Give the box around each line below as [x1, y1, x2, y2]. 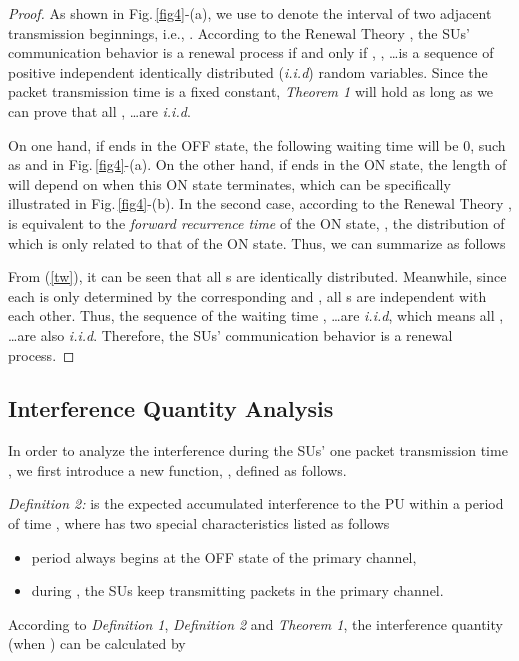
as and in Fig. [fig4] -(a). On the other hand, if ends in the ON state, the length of [8, 154, 507, 175]
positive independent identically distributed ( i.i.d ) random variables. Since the [8, 61, 488, 82]
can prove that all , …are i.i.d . [8, 100, 191, 121]
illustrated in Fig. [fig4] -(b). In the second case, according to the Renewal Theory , [8, 193, 512, 214]
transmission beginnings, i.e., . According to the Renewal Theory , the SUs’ [8, 22, 470, 43]
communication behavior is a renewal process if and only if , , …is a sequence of [8, 42, 494, 63]
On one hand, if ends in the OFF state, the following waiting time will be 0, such [8, 134, 506, 155]
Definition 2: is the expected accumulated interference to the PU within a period [8, 493, 504, 514]
